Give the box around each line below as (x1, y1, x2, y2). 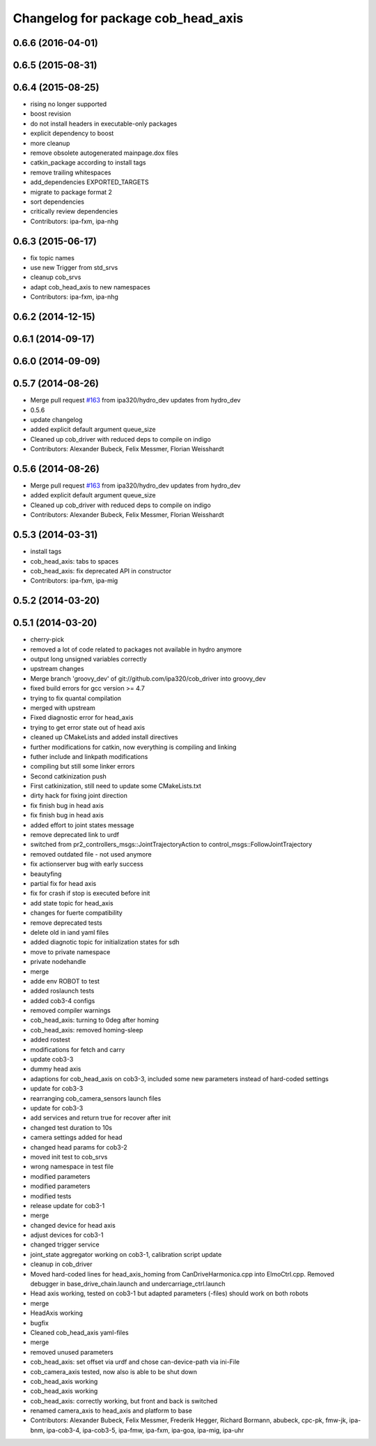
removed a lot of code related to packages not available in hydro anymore (30, 645, 242, 654)
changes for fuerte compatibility (30, 909, 123, 917)
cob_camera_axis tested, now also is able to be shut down (30, 1367, 198, 1376)
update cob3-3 (30, 1055, 74, 1064)
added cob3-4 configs (30, 996, 95, 1004)
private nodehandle (30, 958, 86, 966)
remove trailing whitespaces (30, 168, 111, 176)
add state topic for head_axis (30, 898, 114, 907)
